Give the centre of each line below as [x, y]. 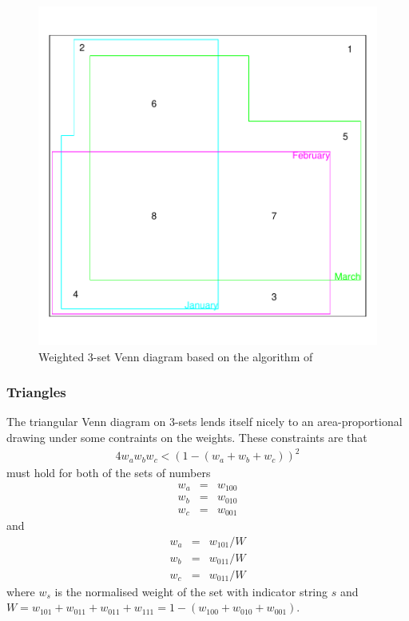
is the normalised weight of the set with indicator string [191, 591]
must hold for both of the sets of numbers [109, 473]
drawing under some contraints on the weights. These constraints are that [187, 437]
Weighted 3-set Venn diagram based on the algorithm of [176, 356]
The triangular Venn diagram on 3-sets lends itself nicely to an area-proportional [204, 422]
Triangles [36, 392]
